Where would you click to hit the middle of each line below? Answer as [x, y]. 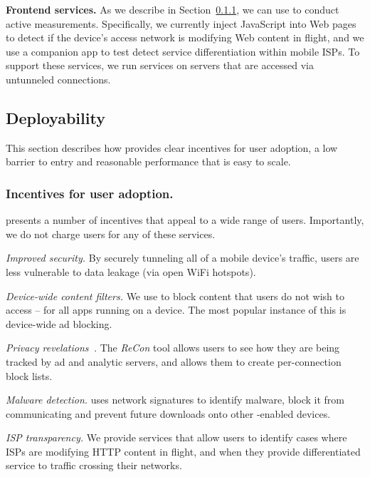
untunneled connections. [58, 79]
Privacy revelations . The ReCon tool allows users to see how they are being [173, 348]
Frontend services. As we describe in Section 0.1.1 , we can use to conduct [173, 9]
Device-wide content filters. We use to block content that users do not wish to [175, 296]
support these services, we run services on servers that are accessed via [160, 65]
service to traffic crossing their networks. [94, 465]
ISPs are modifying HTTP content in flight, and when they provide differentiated [183, 451]
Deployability [55, 117]
